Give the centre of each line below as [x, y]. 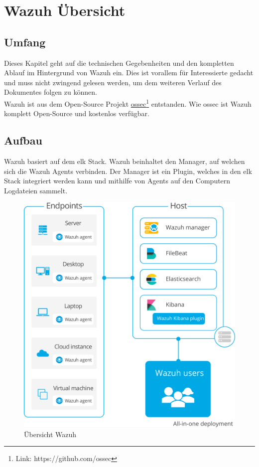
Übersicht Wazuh [50, 434]
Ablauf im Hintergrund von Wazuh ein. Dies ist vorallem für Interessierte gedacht [129, 73]
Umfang [25, 42]
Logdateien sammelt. [36, 190]
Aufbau [23, 140]
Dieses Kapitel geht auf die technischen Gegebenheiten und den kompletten [119, 63]
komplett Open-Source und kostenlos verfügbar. [77, 113]
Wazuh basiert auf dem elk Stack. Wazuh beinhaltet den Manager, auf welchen [125, 161]
